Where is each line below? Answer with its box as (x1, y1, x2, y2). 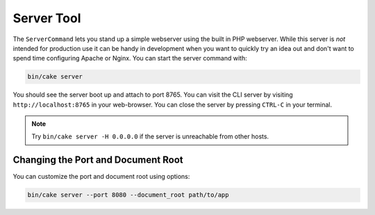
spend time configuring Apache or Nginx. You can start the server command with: (12, 54, 247, 63)
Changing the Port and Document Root (12, 154, 183, 166)
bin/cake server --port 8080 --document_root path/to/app (27, 191, 229, 199)
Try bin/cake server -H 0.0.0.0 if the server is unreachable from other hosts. (31, 132, 269, 141)
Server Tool (12, 10, 81, 26)
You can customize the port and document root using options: (12, 173, 190, 181)
